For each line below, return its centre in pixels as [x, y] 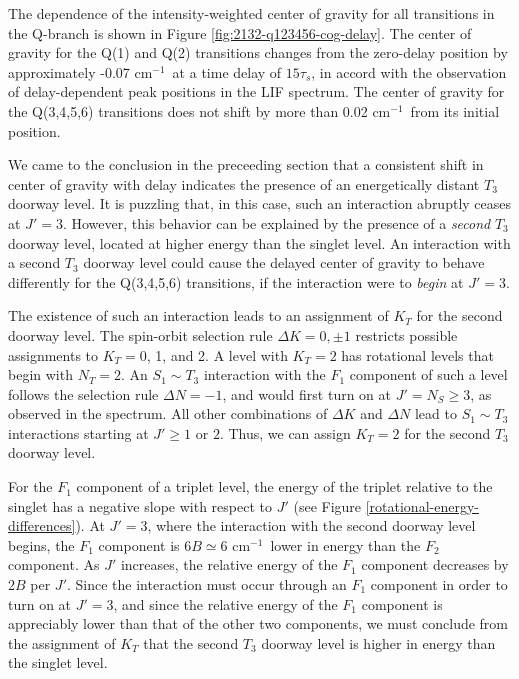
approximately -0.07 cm [80, 71]
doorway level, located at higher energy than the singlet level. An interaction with [259, 242]
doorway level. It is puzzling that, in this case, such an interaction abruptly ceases [260, 203]
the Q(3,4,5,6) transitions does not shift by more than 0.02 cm [199, 110]
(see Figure [327, 505]
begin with [40, 374]
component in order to [439, 584]
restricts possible [406, 334]
